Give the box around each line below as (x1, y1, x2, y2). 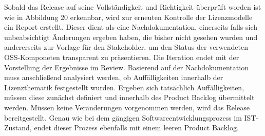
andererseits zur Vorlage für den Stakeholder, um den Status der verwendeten (4, 42, 249, 52)
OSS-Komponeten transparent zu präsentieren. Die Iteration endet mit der (4, 51, 239, 62)
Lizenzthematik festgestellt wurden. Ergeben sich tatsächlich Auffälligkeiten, (4, 82, 244, 92)
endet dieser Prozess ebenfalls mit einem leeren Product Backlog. (34, 122, 239, 133)
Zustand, (4, 122, 32, 133)
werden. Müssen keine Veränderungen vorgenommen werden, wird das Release (4, 102, 250, 112)
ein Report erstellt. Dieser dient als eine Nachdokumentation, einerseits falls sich (4, 22, 257, 32)
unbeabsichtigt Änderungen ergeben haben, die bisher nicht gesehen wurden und (4, 31, 258, 42)
